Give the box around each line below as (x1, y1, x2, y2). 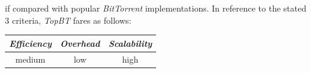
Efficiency (9, 36, 52, 49)
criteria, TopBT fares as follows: (12, 13, 132, 26)
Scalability (108, 36, 152, 49)
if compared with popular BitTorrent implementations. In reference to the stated (5, 2, 307, 14)
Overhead (60, 36, 100, 49)
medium (15, 52, 46, 65)
